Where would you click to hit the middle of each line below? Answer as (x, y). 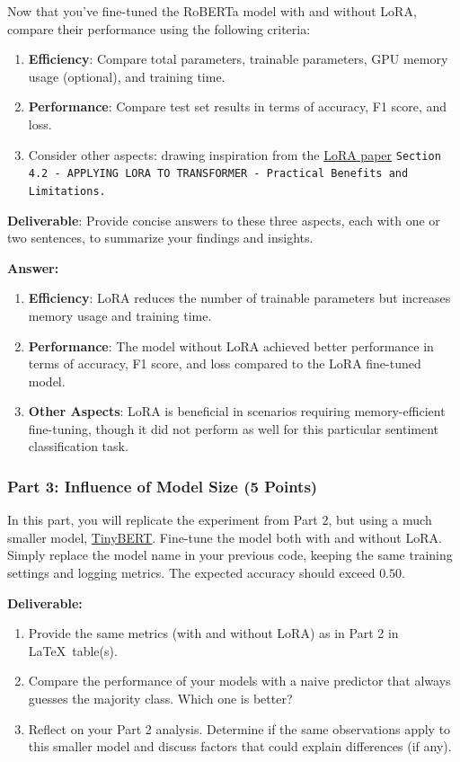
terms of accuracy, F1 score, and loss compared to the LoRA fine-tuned (225, 363)
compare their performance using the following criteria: (159, 28)
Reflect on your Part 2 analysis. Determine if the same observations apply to (239, 728)
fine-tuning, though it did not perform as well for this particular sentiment (234, 428)
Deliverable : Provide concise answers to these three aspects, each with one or (224, 220)
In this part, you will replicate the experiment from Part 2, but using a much (220, 520)
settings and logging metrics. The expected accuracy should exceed (191, 573)
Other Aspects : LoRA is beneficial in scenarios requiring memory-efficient (237, 411)
